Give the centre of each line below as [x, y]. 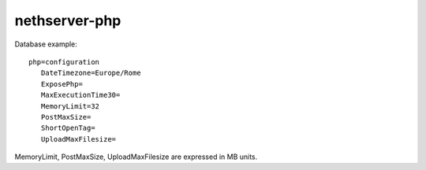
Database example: [46, 44]
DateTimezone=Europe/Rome [91, 73]
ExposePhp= [62, 84]
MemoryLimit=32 [70, 106]
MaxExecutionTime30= [80, 95]
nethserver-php [68, 20]
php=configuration [64, 62]
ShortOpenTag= [68, 128]
